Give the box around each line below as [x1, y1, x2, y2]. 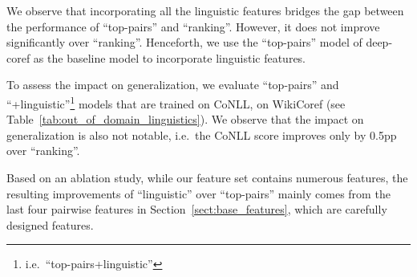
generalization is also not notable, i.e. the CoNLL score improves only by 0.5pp [6, 126, 397, 143]
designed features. [6, 216, 94, 233]
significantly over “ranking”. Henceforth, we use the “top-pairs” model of [6, 34, 362, 51]
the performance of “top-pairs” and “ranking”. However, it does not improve [6, 18, 380, 35]
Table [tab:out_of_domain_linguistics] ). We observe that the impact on [6, 111, 364, 128]
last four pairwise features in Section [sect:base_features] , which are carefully [6, 201, 387, 218]
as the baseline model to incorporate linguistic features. [33, 49, 306, 66]
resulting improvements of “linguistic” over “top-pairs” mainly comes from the [6, 185, 391, 202]
